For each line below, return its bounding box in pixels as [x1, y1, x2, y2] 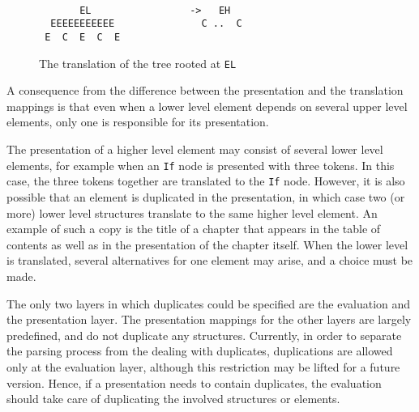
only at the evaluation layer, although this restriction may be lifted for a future [6, 358, 400, 375]
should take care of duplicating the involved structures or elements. [6, 390, 340, 407]
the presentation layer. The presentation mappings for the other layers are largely [6, 311, 412, 328]
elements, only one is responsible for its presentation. [6, 113, 269, 130]
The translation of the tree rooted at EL [39, 54, 237, 71]
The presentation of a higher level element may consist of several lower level [6, 141, 383, 158]
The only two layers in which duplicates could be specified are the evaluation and [6, 295, 411, 312]
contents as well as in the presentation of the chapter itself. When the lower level [6, 236, 408, 253]
